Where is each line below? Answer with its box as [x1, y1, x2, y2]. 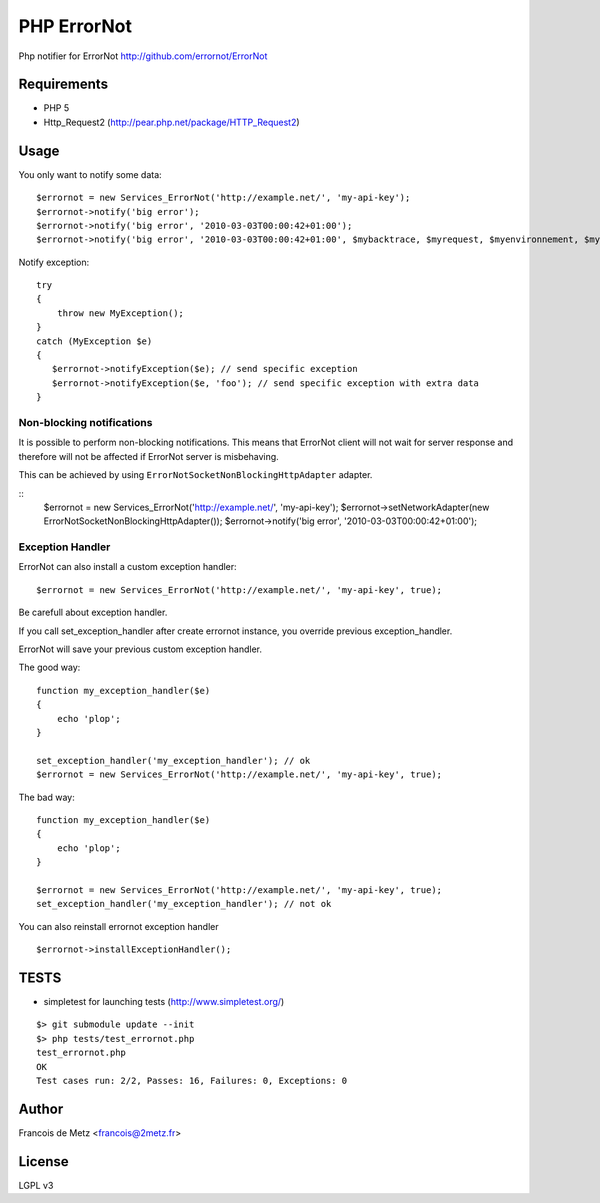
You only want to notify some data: [18, 168, 162, 180]
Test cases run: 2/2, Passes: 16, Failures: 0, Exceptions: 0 [36, 1075, 348, 1086]
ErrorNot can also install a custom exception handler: [18, 561, 237, 573]
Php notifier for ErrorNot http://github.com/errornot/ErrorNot [18, 50, 268, 62]
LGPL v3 [18, 1179, 54, 1191]
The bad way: [18, 791, 75, 803]
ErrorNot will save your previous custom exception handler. [18, 643, 262, 655]
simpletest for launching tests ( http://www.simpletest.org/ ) [43, 995, 285, 1007]
